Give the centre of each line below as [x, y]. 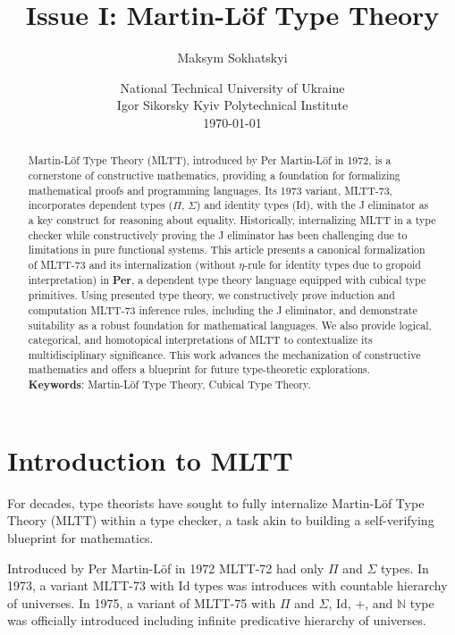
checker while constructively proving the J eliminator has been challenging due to [218, 234]
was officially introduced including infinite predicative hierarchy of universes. [217, 620]
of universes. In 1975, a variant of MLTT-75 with [142, 602]
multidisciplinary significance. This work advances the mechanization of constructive [224, 354]
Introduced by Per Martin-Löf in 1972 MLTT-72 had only [166, 568]
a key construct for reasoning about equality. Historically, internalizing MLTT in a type [232, 219]
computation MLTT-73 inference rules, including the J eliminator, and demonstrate [223, 309]
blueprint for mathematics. [80, 537]
